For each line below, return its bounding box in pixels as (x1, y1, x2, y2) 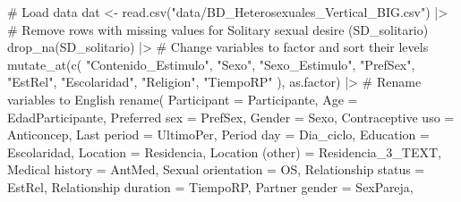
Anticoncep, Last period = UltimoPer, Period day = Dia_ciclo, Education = (7, 125, 430, 144)
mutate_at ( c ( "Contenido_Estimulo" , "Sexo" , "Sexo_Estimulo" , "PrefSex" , (7, 55, 415, 73)
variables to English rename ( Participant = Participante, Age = (7, 89, 358, 108)
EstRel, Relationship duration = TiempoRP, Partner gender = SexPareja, (7, 177, 414, 196)
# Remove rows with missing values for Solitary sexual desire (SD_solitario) (7, 20, 429, 38)
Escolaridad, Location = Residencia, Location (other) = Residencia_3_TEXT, (7, 142, 441, 161)
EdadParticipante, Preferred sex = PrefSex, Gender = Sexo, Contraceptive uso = (7, 107, 455, 126)
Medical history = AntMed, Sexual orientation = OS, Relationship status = (7, 160, 425, 179)
